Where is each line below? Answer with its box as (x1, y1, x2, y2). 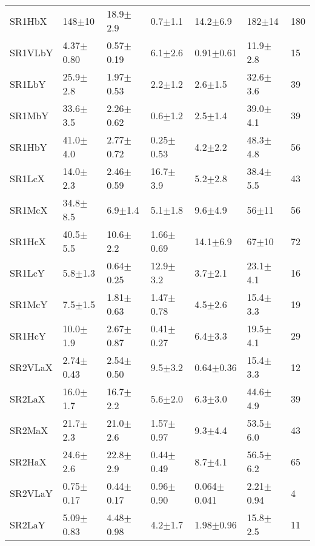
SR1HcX (10, 234, 46, 248)
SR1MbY (10, 108, 49, 122)
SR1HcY (10, 328, 46, 343)
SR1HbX (10, 13, 47, 28)
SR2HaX (10, 454, 47, 469)
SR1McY (10, 297, 48, 311)
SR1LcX (10, 171, 45, 185)
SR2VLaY (10, 485, 53, 500)
